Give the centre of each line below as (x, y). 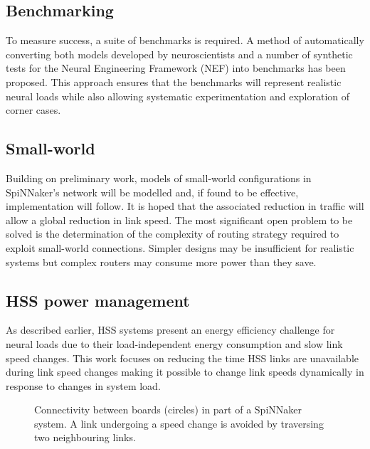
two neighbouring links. (85, 437)
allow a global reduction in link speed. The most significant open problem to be (179, 220)
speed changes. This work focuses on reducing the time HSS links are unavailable (183, 358)
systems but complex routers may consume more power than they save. (161, 262)
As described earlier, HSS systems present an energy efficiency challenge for (170, 330)
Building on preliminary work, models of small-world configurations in (159, 178)
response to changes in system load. (83, 385)
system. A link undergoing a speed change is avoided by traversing (179, 423)
